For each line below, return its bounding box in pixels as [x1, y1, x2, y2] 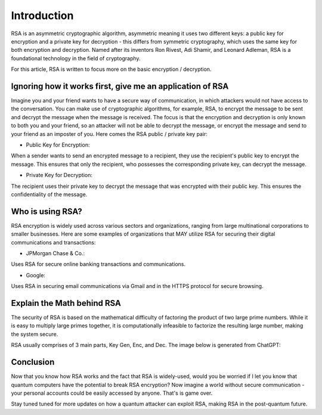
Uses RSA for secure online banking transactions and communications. [11, 261, 186, 268]
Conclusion [11, 357, 55, 367]
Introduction [11, 9, 74, 22]
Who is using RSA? [11, 206, 83, 216]
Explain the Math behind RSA [11, 298, 122, 308]
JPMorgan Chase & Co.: [26, 250, 85, 256]
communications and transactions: [11, 239, 96, 246]
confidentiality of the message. [11, 191, 88, 198]
